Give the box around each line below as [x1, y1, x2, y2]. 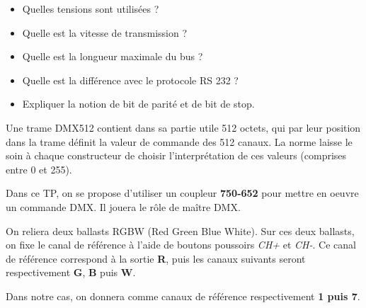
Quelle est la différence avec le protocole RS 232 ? [22, 72, 239, 87]
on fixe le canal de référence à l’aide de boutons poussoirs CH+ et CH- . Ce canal [6, 237, 356, 252]
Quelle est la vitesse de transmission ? [22, 25, 188, 40]
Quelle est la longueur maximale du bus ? [22, 49, 203, 64]
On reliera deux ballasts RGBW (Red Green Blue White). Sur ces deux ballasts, [6, 223, 355, 238]
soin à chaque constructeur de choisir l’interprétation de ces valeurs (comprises [6, 148, 347, 163]
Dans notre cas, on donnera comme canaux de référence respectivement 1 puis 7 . [6, 288, 360, 303]
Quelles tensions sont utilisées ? [22, 1, 159, 16]
